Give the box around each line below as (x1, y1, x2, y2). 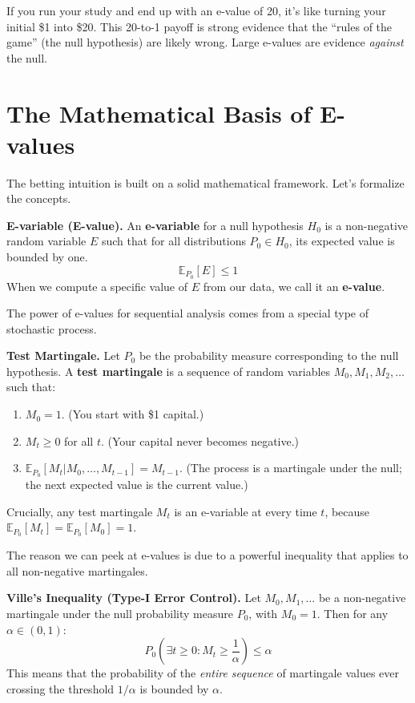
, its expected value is (288, 232, 395, 249)
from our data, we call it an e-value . (203, 277, 385, 294)
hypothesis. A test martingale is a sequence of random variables (6, 362, 331, 379)
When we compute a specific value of (6, 277, 187, 294)
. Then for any (316, 604, 389, 621)
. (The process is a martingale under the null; (179, 459, 402, 476)
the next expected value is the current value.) (25, 476, 248, 493)
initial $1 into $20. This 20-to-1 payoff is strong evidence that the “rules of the (6, 18, 393, 34)
